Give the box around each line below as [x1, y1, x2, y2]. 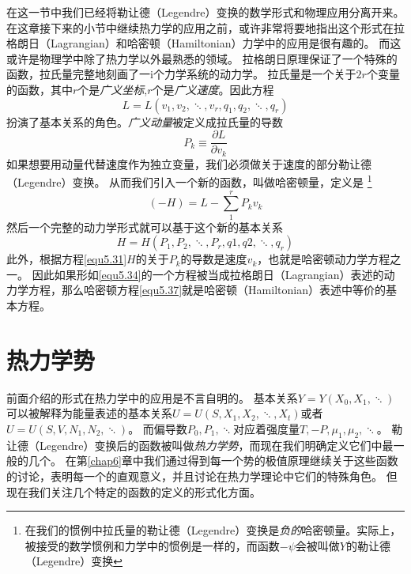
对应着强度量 [233, 420, 300, 436]
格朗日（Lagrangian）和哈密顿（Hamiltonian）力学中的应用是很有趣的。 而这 [6, 35, 402, 51]
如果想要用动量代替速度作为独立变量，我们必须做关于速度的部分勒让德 [6, 155, 371, 172]
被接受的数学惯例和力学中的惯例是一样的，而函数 [25, 537, 280, 553]
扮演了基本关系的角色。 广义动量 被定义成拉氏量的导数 [6, 113, 283, 130]
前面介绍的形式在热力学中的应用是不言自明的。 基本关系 [6, 389, 298, 406]
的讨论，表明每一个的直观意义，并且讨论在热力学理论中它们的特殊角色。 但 [6, 467, 398, 484]
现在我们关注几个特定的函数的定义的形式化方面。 [6, 483, 261, 500]
